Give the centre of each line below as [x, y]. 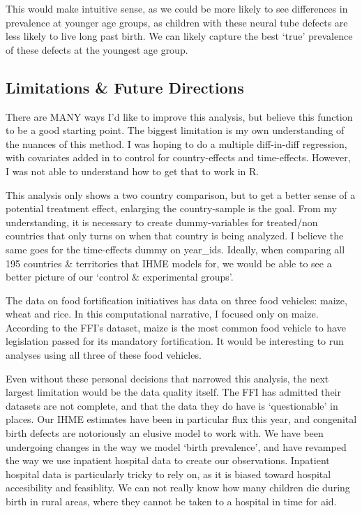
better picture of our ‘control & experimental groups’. [120, 277]
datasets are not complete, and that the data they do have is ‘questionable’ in [172, 405]
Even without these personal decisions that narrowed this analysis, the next [167, 378]
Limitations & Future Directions [125, 87]
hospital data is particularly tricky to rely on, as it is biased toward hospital [168, 474]
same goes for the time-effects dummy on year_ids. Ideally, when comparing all [175, 249]
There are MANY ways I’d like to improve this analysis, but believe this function [179, 116]
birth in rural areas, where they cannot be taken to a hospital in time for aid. [171, 501]
